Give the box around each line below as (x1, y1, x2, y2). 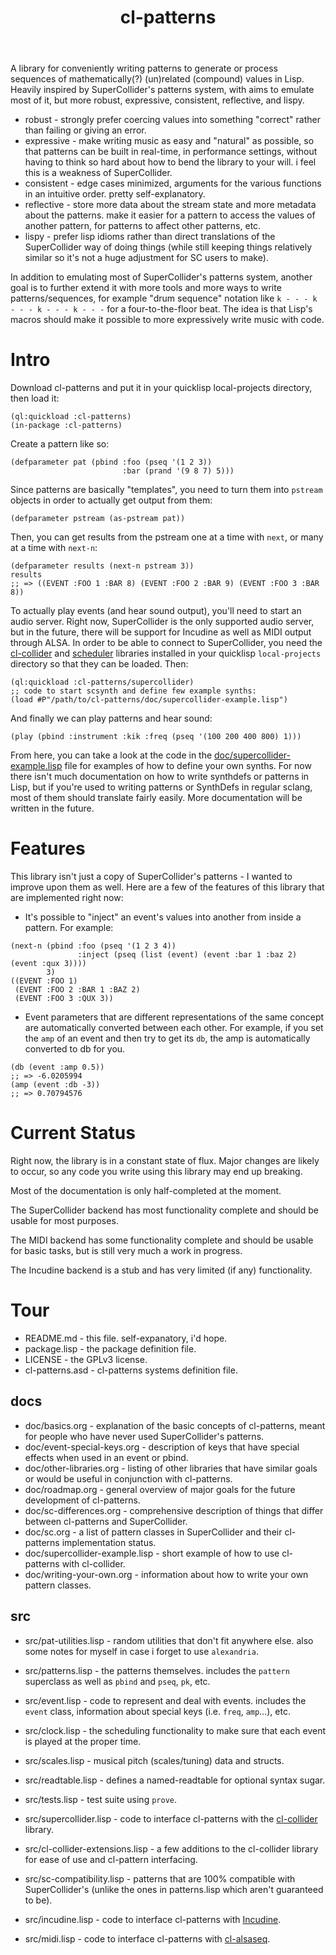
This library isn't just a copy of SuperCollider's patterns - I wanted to (10, 871, 293, 883)
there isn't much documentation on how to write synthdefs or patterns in (10, 771, 310, 783)
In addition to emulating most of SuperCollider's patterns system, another (10, 271, 313, 283)
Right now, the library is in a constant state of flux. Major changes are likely (10, 1155, 320, 1166)
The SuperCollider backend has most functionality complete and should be (10, 1204, 319, 1216)
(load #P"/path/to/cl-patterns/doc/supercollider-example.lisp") (10, 695, 288, 705)
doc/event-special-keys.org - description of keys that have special (24, 1441, 300, 1453)
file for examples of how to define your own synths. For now (64, 760, 312, 772)
